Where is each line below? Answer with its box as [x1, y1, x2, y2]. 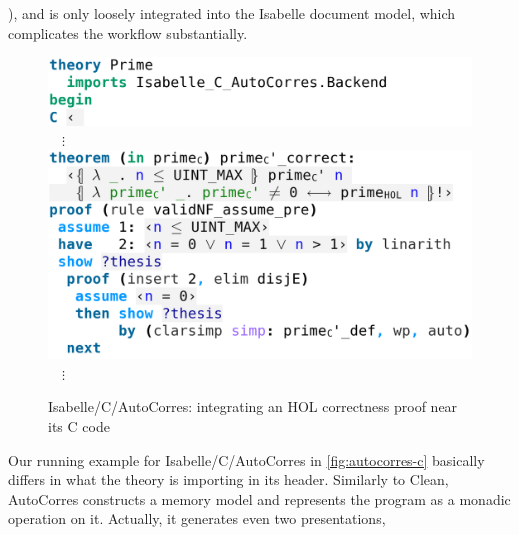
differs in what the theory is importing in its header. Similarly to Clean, [8, 469, 449, 490]
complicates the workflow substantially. [8, 22, 248, 43]
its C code [48, 415, 110, 436]
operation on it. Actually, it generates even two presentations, [8, 508, 386, 529]
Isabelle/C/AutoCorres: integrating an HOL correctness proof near [48, 396, 458, 417]
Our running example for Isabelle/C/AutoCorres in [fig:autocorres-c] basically [8, 449, 485, 470]
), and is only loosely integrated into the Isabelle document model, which [8, 3, 456, 23]
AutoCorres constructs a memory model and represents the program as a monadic [8, 488, 511, 509]
